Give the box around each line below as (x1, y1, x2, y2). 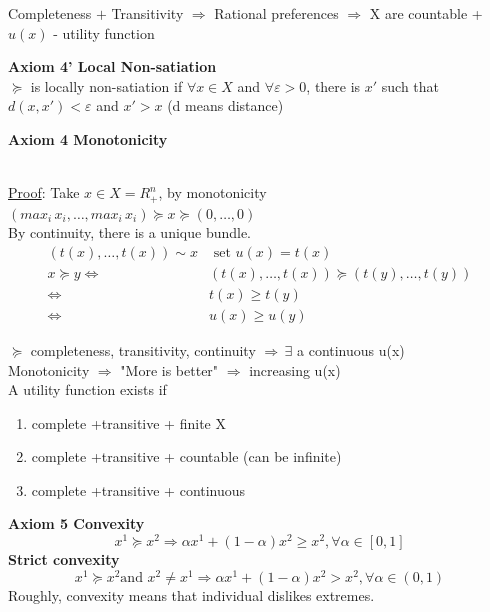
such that (381, 75, 440, 96)
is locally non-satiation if (30, 75, 183, 96)
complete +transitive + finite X (31, 412, 226, 433)
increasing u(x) (249, 359, 341, 380)
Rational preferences (214, 3, 339, 23)
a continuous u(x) (297, 339, 405, 360)
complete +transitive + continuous (31, 479, 246, 500)
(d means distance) (167, 95, 284, 116)
